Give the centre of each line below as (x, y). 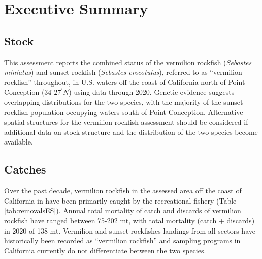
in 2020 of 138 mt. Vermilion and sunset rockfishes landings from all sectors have (130, 230)
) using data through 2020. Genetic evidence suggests (152, 92)
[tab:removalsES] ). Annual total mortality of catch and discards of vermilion (123, 210)
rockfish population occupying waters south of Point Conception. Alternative (124, 112)
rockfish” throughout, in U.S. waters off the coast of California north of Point (125, 82)
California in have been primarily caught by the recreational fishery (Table (120, 200)
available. (19, 142)
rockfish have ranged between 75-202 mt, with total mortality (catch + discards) (129, 220)
